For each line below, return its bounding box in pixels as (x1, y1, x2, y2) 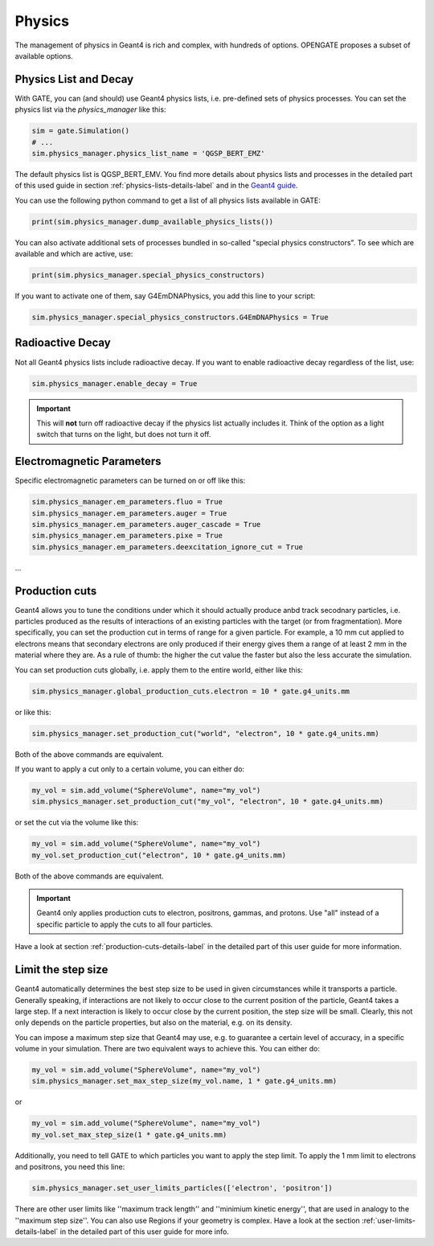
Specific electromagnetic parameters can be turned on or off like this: (14, 475, 246, 486)
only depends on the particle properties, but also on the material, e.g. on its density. (14, 1018, 293, 1027)
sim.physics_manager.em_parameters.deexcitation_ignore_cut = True (31, 542, 304, 551)
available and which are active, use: (14, 249, 133, 259)
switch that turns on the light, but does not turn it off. (36, 430, 211, 439)
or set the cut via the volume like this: (14, 817, 139, 828)
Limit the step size (14, 963, 108, 977)
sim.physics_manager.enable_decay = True (31, 379, 198, 388)
